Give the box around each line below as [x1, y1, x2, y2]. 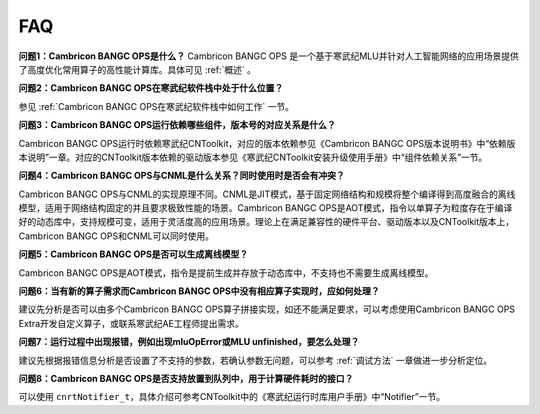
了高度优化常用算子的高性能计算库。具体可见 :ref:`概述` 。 [18, 63, 257, 75]
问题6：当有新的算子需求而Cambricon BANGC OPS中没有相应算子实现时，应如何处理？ [18, 285, 380, 297]
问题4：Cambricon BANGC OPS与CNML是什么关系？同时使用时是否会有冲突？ [18, 170, 345, 182]
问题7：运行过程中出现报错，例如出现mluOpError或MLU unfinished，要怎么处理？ [18, 336, 360, 348]
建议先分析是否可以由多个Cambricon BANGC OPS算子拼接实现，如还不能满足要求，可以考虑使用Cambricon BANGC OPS [18, 303, 515, 315]
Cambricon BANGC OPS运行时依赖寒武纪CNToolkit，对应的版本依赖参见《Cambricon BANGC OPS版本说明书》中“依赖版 [18, 137, 516, 149]
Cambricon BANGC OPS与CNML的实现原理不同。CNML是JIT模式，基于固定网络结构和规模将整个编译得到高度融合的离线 [18, 188, 516, 200]
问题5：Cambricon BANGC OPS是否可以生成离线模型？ [18, 248, 249, 260]
